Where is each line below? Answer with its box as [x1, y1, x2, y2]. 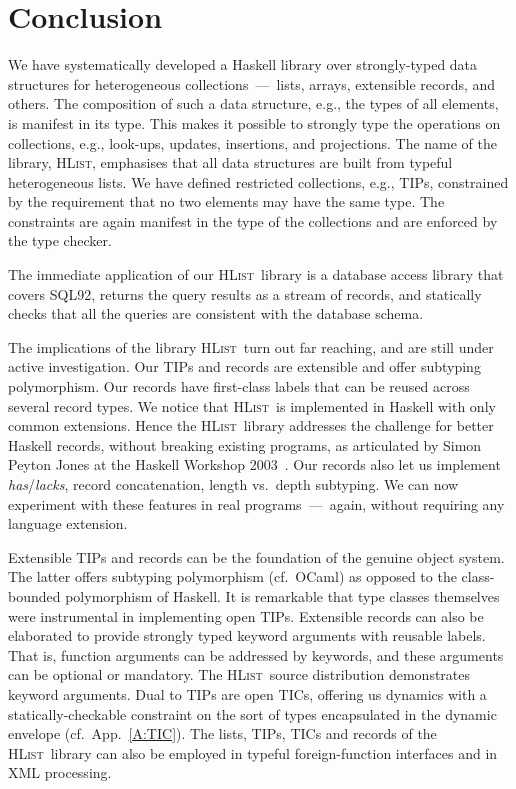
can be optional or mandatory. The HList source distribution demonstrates [8, 664, 471, 685]
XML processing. [8, 762, 112, 783]
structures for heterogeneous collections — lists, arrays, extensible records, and [8, 73, 496, 94]
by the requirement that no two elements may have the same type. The [8, 191, 445, 212]
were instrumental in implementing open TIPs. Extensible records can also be [8, 605, 484, 626]
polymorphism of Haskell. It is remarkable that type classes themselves [65, 585, 500, 606]
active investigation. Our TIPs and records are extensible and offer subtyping [8, 356, 481, 377]
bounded [8, 585, 61, 606]
